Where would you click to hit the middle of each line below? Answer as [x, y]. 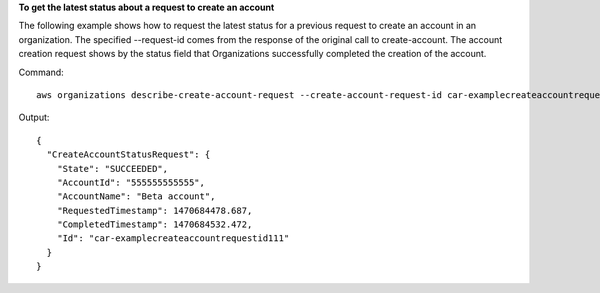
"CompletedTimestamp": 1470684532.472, [154, 224]
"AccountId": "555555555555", [130, 182]
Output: [34, 117]
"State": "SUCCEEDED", [112, 168]
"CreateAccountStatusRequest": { [128, 154]
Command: [41, 72]
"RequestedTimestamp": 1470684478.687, [154, 210]
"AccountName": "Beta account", [136, 196]
